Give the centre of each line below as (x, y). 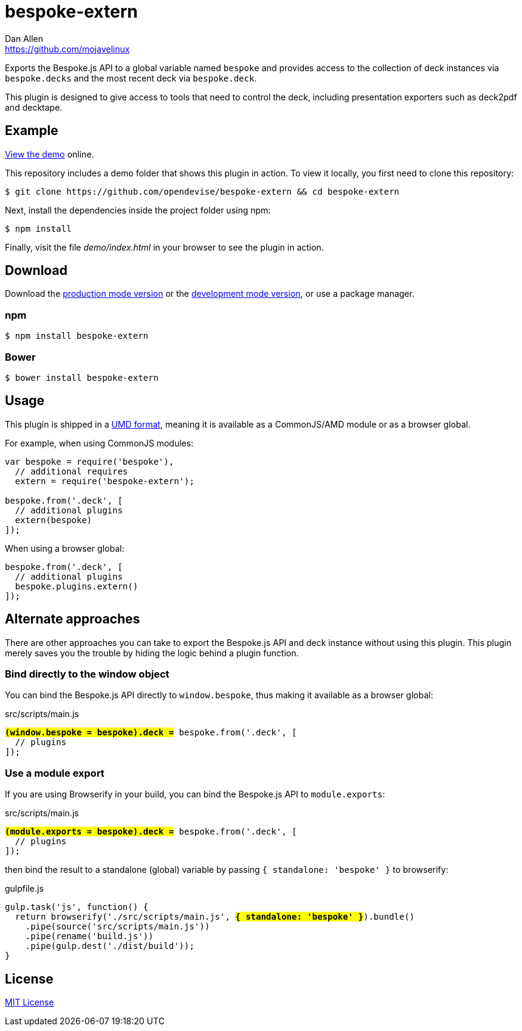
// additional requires (71, 471)
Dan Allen (24, 38)
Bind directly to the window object (87, 674)
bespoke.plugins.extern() (77, 586)
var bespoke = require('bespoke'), (90, 461)
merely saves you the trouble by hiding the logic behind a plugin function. (152, 653)
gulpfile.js (24, 889)
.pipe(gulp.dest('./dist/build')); (110, 946)
